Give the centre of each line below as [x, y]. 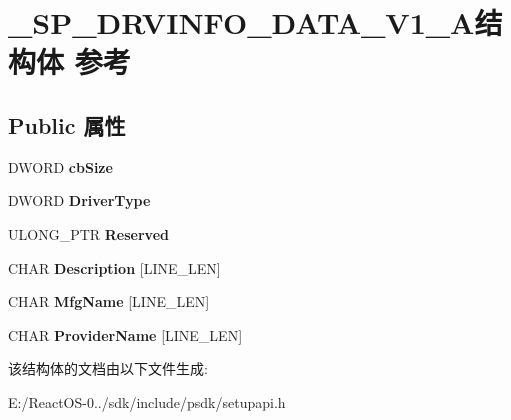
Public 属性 [67, 124]
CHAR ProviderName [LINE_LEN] [125, 334]
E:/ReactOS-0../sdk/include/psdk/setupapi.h [147, 401]
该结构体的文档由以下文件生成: [108, 368]
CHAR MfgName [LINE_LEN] [109, 301]
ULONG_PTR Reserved [88, 233]
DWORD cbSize [60, 166]
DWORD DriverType [79, 200]
